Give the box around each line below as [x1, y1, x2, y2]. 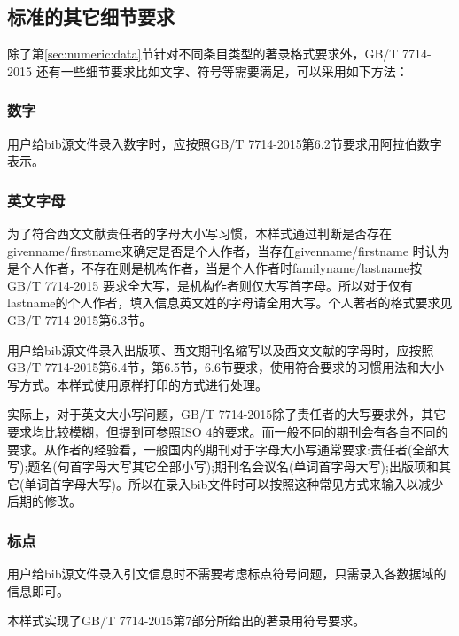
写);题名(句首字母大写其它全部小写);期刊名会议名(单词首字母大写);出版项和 [7, 457, 439, 476]
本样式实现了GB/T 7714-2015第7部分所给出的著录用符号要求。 [7, 611, 366, 630]
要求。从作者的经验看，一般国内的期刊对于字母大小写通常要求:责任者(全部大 [7, 439, 450, 458]
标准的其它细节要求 [7, 3, 175, 30]
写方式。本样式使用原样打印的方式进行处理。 [7, 375, 268, 393]
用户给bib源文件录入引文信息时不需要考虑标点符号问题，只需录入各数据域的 [7, 564, 447, 583]
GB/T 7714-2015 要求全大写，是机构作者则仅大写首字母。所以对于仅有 [7, 275, 413, 294]
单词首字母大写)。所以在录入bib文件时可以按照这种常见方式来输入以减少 [24, 474, 444, 493]
